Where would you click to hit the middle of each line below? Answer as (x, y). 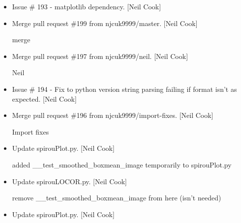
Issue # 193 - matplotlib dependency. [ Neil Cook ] (87, 6)
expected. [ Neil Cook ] (44, 98)
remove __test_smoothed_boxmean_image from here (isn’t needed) (117, 198)
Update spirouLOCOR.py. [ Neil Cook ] (69, 181)
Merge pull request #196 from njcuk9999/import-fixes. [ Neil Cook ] (113, 115)
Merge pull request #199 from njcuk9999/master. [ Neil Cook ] (105, 23)
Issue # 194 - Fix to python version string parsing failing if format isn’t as (124, 89)
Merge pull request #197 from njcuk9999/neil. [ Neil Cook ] (100, 56)
